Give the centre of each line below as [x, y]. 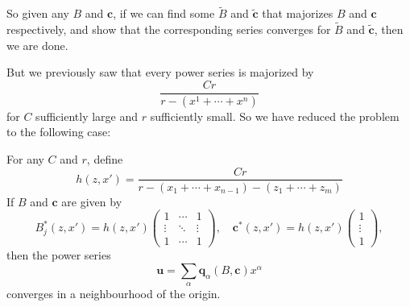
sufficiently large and [87, 116]
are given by [92, 201]
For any [25, 158]
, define [105, 158]
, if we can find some [164, 13]
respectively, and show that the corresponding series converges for [169, 29]
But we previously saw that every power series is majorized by [160, 72]
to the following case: [59, 132]
